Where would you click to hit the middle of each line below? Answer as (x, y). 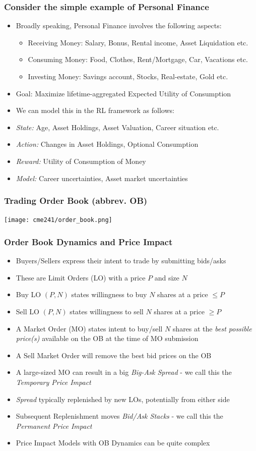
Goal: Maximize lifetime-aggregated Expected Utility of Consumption (123, 93)
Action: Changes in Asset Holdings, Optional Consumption (107, 144)
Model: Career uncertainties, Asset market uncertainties (102, 178)
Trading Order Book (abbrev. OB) (76, 201)
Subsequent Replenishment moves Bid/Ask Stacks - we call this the (119, 416)
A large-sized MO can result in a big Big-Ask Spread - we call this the (124, 372)
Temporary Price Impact (53, 382)
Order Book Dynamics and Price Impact (88, 241)
